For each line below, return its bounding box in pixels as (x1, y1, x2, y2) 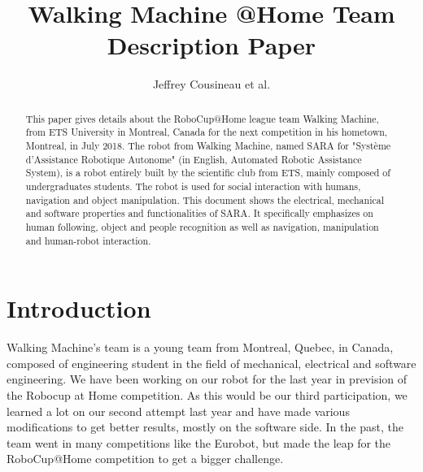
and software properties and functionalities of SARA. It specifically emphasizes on (25, 206, 373, 220)
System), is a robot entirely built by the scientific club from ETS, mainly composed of (25, 166, 390, 180)
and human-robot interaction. (25, 233, 151, 247)
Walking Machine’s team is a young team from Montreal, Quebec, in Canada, (7, 339, 394, 356)
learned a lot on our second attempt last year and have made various (7, 402, 350, 419)
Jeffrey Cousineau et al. (152, 76, 271, 93)
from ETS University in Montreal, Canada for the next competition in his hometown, (25, 125, 388, 139)
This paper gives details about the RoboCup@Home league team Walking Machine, (25, 111, 379, 125)
